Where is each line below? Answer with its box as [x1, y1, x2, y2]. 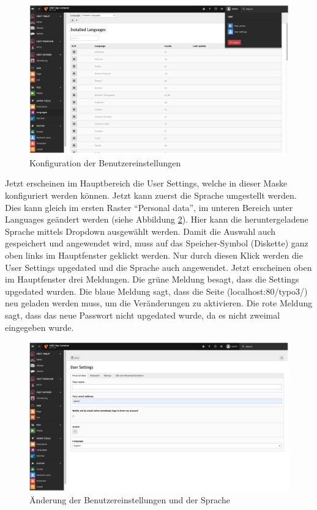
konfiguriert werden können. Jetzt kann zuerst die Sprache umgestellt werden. [5, 189, 297, 202]
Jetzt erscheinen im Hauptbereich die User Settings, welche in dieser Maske [5, 177, 288, 190]
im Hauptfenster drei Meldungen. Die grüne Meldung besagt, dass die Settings [5, 273, 299, 286]
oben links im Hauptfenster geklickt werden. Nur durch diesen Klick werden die [5, 249, 303, 262]
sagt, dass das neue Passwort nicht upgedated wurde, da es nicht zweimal [5, 309, 280, 322]
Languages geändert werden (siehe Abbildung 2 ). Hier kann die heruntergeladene [5, 213, 308, 226]
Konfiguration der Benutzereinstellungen [29, 156, 181, 169]
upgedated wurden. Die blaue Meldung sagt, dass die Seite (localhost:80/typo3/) [5, 284, 308, 297]
